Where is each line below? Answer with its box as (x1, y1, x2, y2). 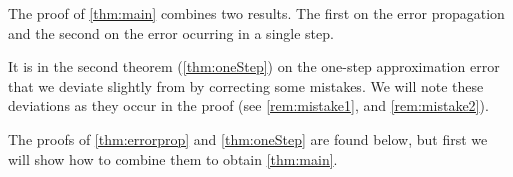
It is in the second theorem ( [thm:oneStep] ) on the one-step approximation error (8, 56, 500, 77)
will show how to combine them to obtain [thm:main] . (8, 148, 338, 169)
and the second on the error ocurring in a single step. (8, 22, 334, 43)
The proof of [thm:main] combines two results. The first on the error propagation (8, 3, 505, 23)
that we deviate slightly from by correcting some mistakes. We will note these (8, 75, 484, 96)
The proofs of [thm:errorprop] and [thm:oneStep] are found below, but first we (8, 128, 488, 149)
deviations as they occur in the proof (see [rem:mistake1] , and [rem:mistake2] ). (8, 95, 489, 116)
